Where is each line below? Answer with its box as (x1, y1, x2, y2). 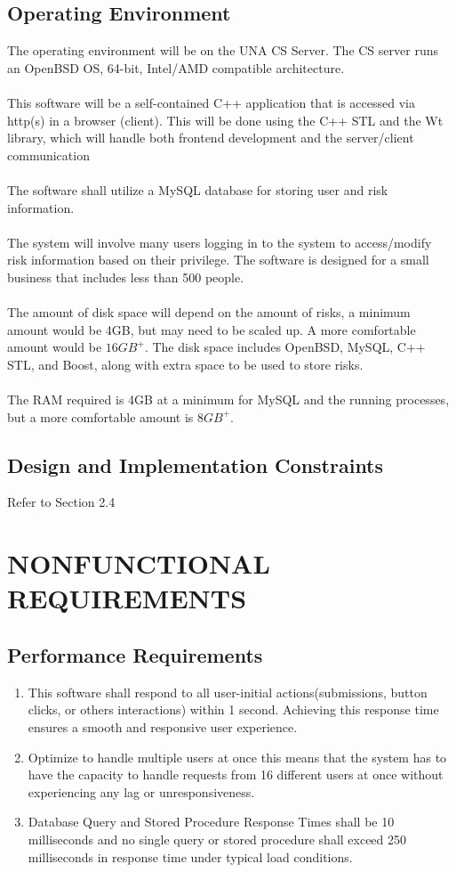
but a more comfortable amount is (7, 407, 194, 426)
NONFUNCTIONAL (7, 545, 270, 582)
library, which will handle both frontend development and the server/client (7, 128, 414, 147)
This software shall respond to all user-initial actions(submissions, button (28, 682, 428, 701)
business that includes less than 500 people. (7, 267, 244, 286)
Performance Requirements (7, 641, 263, 669)
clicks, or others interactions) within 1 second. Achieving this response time (28, 700, 439, 719)
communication (7, 145, 90, 164)
